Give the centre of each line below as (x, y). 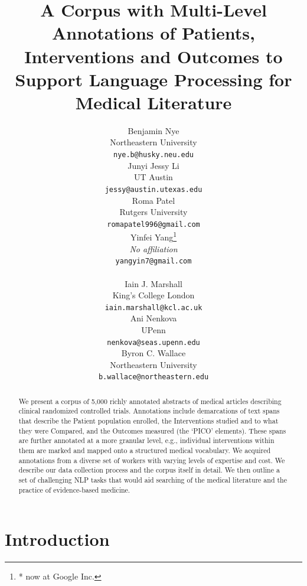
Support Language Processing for (153, 79)
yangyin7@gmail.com (153, 261)
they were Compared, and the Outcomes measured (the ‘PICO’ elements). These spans (152, 430)
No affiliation (153, 248)
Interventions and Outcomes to (153, 56)
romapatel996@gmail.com (153, 224)
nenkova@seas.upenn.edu (153, 342)
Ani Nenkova (153, 318)
